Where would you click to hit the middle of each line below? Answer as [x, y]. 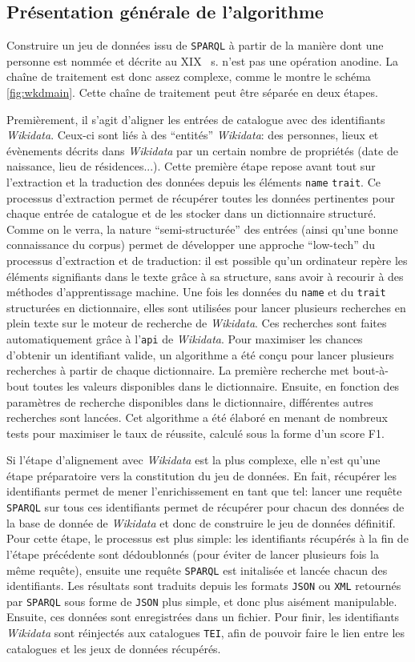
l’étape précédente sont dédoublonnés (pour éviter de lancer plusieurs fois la [193, 554]
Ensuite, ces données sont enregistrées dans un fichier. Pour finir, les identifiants [203, 617]
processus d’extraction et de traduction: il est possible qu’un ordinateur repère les [207, 261]
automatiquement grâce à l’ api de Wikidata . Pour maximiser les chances [185, 339]
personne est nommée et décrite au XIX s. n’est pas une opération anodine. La [203, 60]
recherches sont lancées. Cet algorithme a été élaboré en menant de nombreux [197, 417]
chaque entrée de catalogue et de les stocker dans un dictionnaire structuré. [191, 213]
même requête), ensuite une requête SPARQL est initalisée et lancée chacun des [197, 570]
